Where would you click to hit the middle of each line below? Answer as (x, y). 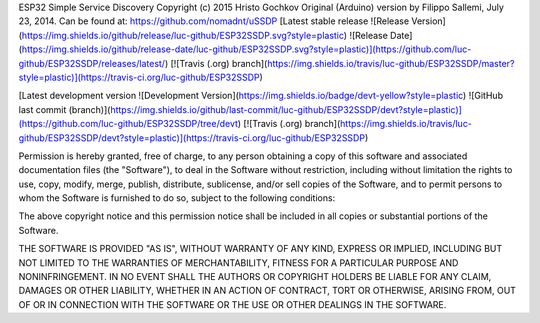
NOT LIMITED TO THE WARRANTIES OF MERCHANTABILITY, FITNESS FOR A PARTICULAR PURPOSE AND (238, 262)
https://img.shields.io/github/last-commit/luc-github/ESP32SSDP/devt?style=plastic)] (286, 109)
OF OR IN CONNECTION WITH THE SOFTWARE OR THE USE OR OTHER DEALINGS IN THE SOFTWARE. (232, 304)
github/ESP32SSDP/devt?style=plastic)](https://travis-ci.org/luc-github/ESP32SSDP (191, 137)
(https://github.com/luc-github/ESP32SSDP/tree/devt (128, 124)
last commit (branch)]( (64, 109)
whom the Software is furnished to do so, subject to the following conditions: (177, 198)
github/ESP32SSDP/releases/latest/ (91, 63)
